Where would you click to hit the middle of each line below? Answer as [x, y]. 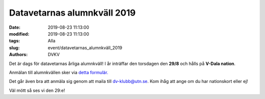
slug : [14, 48]
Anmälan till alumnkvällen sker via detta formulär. [59, 72]
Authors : [18, 55]
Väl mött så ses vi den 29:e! [37, 90]
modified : [19, 34]
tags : [14, 41]
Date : [15, 27]
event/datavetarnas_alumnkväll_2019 [85, 48]
